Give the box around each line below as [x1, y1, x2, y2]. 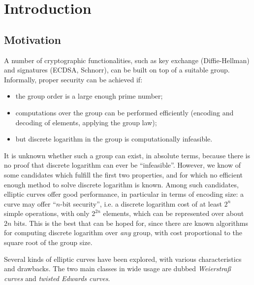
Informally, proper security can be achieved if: [4, 74, 143, 84]
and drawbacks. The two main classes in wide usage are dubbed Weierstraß [4, 263, 231, 274]
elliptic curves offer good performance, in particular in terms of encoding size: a [4, 189, 244, 199]
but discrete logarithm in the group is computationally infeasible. [15, 134, 213, 144]
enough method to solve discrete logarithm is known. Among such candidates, [4, 179, 239, 189]
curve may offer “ [4, 198, 56, 209]
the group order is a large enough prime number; [15, 91, 163, 101]
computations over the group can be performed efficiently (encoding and [15, 107, 234, 117]
